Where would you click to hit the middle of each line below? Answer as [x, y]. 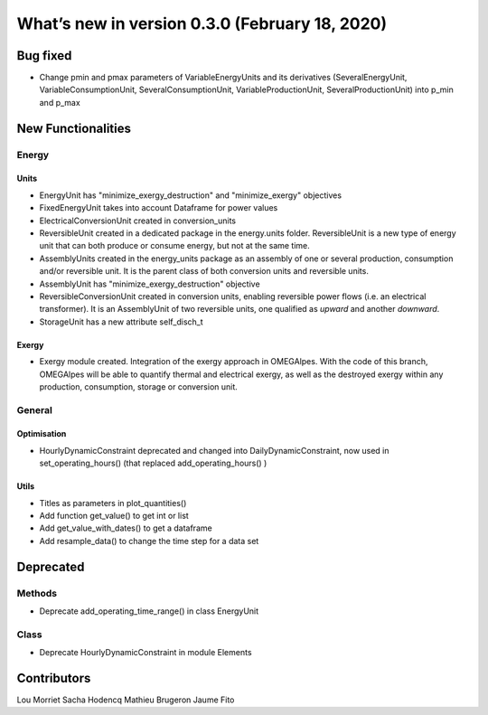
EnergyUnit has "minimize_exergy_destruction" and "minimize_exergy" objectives [191, 195]
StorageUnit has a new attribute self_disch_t [121, 322]
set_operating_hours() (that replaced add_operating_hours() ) [153, 463]
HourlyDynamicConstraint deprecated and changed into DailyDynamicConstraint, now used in [214, 450]
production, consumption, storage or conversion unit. [139, 386]
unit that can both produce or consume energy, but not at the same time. [175, 246]
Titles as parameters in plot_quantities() [113, 503]
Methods [37, 593]
